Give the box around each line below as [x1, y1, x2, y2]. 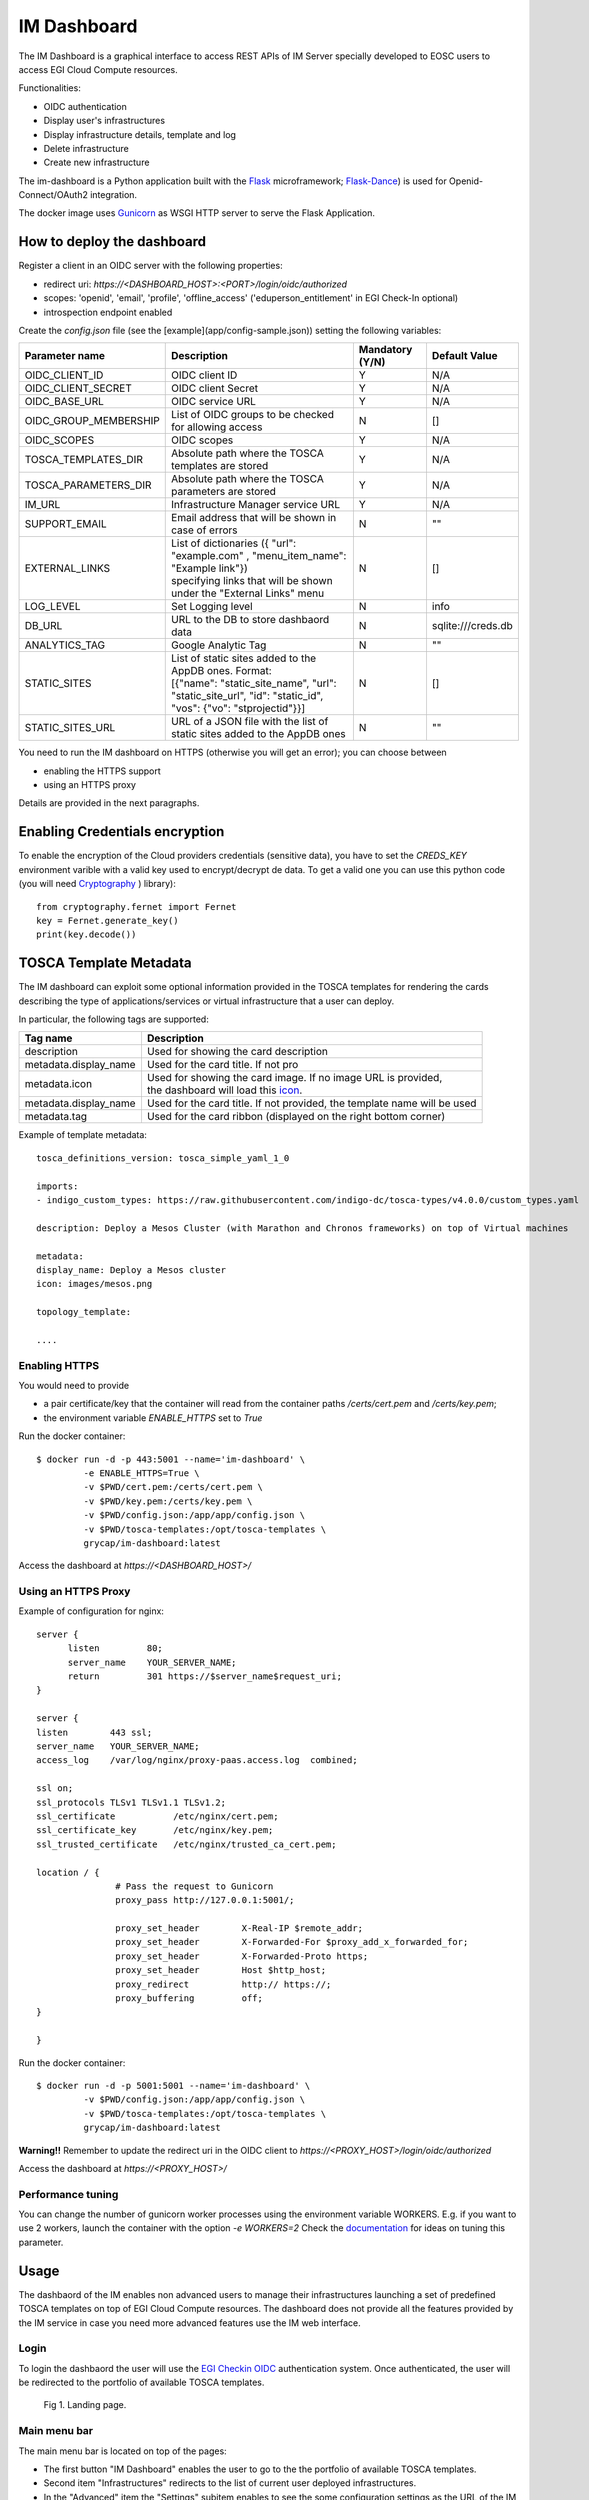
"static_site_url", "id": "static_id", [171, 689, 324, 703]
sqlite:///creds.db [431, 619, 514, 633]
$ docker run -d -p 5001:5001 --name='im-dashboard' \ [36, 2080, 311, 2091]
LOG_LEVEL [24, 600, 81, 614]
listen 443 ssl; [36, 1726, 153, 1738]
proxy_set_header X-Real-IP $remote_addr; [115, 1923, 364, 1934]
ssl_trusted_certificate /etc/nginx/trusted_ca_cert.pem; [36, 1838, 337, 1850]
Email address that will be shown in [171, 511, 337, 525]
